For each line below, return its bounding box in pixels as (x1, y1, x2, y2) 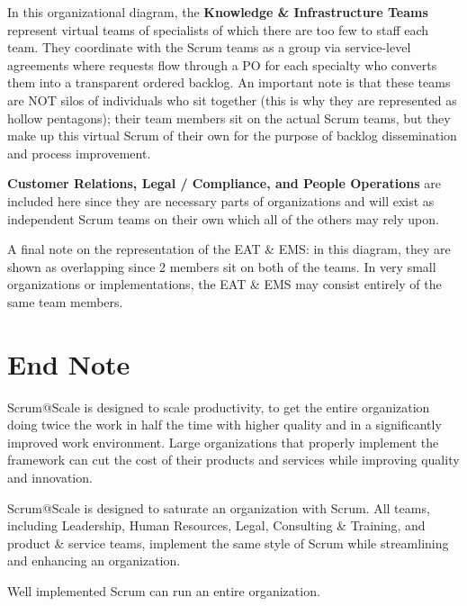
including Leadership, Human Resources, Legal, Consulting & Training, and (7, 516, 426, 535)
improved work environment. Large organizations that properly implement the (7, 432, 439, 451)
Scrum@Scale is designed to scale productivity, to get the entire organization (7, 397, 430, 416)
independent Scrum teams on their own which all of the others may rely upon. (7, 209, 439, 228)
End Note (7, 345, 130, 382)
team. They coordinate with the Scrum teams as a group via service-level (7, 38, 411, 57)
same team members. (7, 292, 123, 311)
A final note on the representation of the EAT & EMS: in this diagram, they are (7, 240, 451, 258)
